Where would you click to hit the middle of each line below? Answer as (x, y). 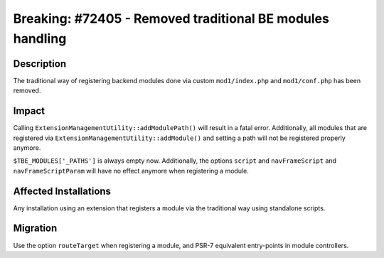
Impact (29, 111)
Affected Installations (62, 191)
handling (40, 38)
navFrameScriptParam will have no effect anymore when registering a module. (131, 171)
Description (40, 64)
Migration (35, 229)
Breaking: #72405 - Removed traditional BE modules (171, 18)
